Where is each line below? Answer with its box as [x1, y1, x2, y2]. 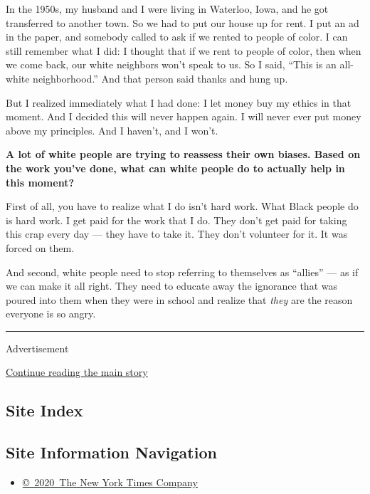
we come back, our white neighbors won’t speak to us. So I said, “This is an [6, 57, 337, 72]
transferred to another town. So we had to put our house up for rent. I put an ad [6, 15, 359, 30]
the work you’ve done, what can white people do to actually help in [6, 160, 345, 175]
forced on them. [6, 240, 75, 255]
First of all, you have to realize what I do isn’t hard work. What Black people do [6, 199, 359, 214]
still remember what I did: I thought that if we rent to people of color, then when [6, 43, 361, 58]
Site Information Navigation [6, 441, 217, 463]
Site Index [6, 399, 83, 421]
